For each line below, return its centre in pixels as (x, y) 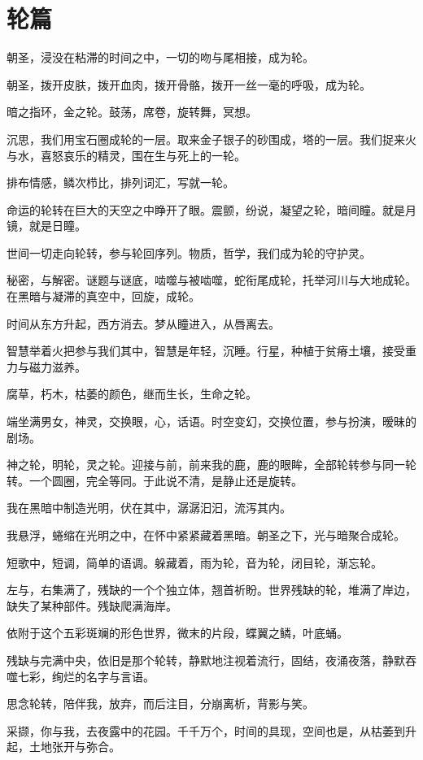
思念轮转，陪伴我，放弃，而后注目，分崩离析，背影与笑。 (160, 704)
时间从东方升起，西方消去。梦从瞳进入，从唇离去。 (143, 323)
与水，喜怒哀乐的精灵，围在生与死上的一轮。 (126, 155)
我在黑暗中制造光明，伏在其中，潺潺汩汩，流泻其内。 (149, 508)
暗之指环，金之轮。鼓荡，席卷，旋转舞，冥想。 (132, 112)
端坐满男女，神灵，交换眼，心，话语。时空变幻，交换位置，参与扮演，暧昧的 (211, 421)
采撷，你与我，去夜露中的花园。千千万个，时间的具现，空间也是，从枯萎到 (206, 730)
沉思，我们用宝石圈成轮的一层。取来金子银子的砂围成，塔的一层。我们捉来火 (211, 139)
